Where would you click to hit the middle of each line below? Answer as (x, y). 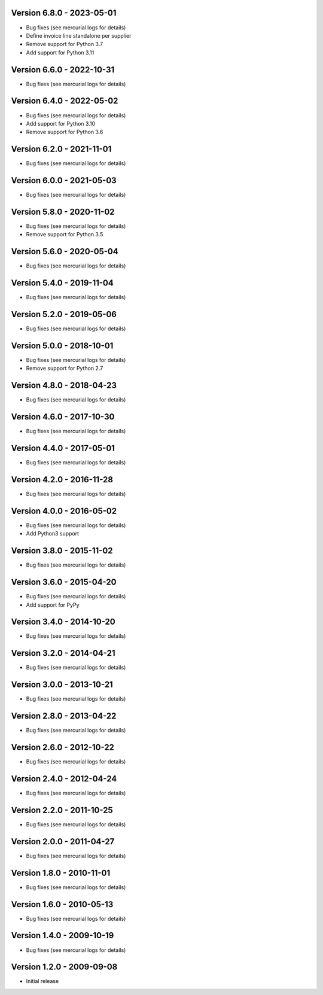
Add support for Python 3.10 (61, 123)
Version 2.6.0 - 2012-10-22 (63, 747)
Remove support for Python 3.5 (65, 235)
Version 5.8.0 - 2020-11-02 (63, 212)
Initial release (42, 981)
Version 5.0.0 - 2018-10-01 (62, 346)
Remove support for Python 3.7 (65, 44)
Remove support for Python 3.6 (65, 132)
